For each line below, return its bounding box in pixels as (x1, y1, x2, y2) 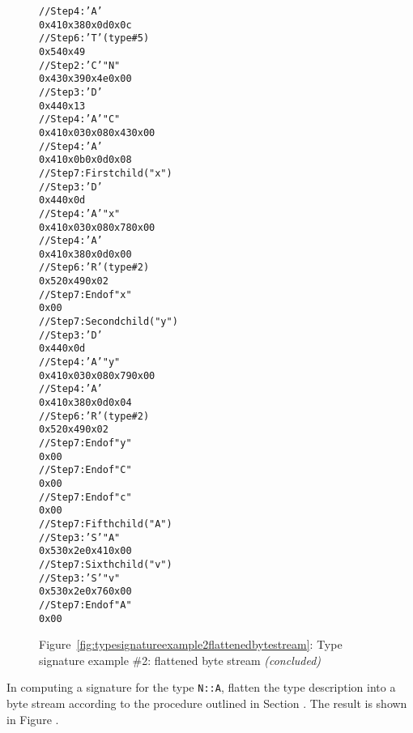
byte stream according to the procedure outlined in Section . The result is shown (6, 695, 407, 712)
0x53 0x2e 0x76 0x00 (39, 586, 132, 598)
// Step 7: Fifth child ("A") (39, 518, 172, 530)
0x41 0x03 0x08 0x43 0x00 (39, 126, 155, 139)
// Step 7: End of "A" (39, 599, 132, 611)
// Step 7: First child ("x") (39, 167, 172, 179)
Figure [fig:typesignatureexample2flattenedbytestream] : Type (39, 636, 343, 653)
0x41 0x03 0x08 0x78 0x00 (39, 221, 155, 233)
